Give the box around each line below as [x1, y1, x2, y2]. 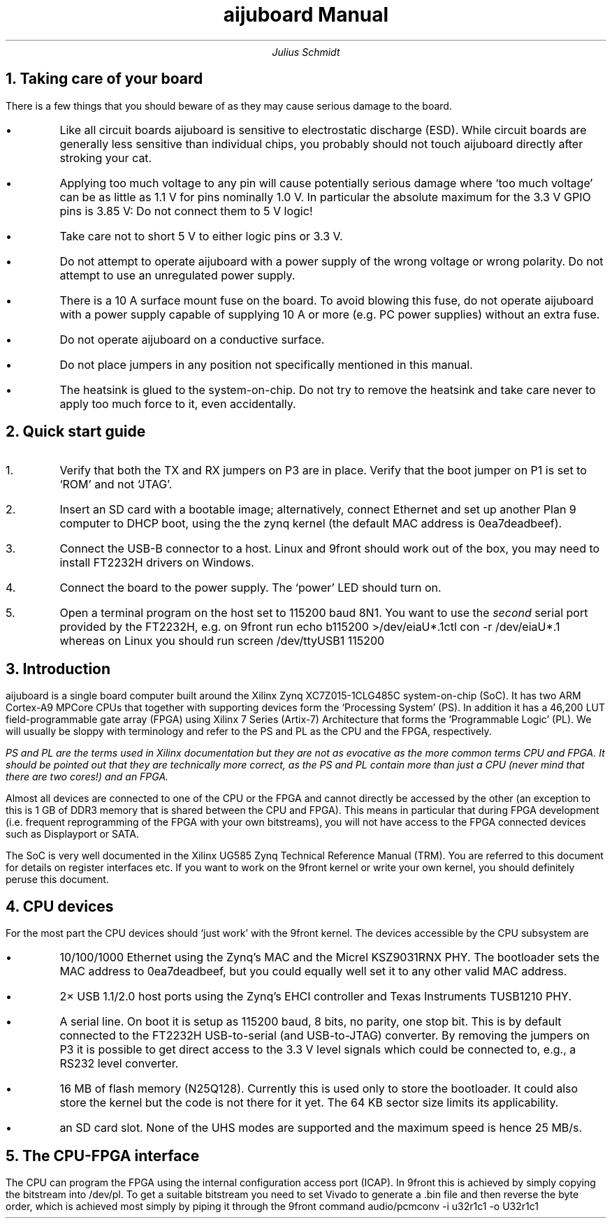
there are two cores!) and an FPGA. [6, 771, 169, 783]
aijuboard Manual [223, 3, 389, 27]
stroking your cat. [59, 150, 152, 165]
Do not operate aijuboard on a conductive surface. [59, 332, 325, 347]
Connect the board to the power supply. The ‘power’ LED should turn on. [59, 581, 442, 595]
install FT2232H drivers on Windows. [59, 555, 254, 570]
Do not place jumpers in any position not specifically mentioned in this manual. [59, 357, 473, 372]
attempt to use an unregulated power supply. [59, 268, 296, 282]
